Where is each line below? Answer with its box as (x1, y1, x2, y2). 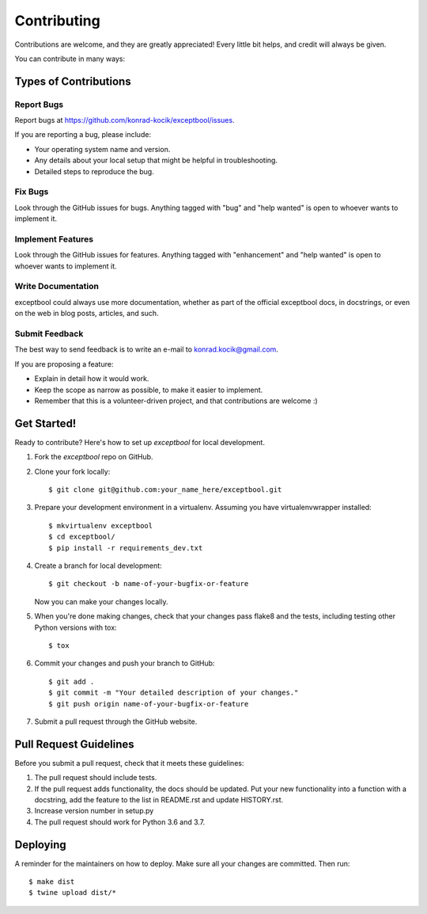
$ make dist (28, 878, 75, 886)
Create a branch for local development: (34, 561, 162, 570)
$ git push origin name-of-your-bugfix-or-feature (48, 699, 249, 708)
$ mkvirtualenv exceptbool (48, 521, 153, 530)
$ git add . (48, 677, 95, 686)
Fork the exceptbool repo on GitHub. (34, 452, 153, 462)
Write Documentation (14, 281, 99, 292)
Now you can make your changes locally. (34, 596, 168, 606)
